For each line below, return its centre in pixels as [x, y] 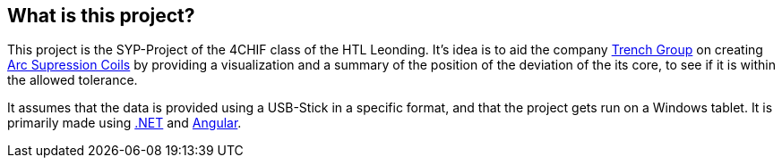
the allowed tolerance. [73, 80]
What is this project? [101, 16]
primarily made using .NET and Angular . [125, 123]
